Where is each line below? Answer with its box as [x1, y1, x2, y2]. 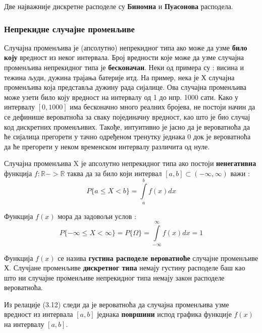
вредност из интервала [4, 309, 73, 319]
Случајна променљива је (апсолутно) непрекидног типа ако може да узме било [4, 42, 247, 52]
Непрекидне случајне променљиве [4, 22, 135, 35]
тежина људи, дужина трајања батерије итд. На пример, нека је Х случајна [4, 72, 235, 82]
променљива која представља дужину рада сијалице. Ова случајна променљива [4, 82, 247, 92]
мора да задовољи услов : [58, 210, 136, 221]
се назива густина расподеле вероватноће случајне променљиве [58, 252, 258, 263]
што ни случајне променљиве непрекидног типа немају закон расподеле [4, 272, 225, 283]
